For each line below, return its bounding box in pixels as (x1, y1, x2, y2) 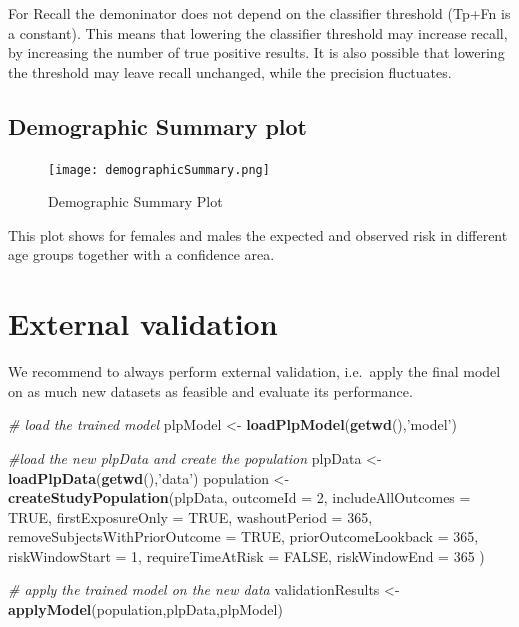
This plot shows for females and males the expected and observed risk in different (8, 224, 508, 245)
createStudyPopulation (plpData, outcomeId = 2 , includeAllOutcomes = (8, 487, 471, 508)
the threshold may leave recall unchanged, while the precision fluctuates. (8, 61, 452, 82)
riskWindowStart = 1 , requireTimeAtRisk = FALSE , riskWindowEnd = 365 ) (8, 545, 485, 566)
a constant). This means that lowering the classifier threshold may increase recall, (8, 22, 508, 43)
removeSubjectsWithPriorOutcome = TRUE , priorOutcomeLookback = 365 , (8, 526, 479, 547)
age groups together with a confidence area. (8, 244, 275, 265)
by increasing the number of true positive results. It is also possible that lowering (8, 42, 505, 63)
